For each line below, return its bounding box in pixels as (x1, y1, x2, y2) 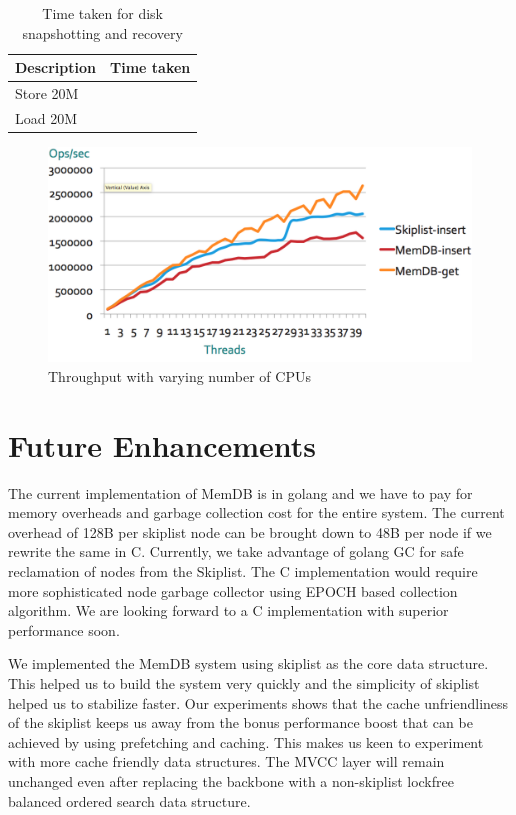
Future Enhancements (8, 424, 317, 465)
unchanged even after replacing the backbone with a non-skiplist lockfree (8, 770, 454, 791)
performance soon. (8, 619, 120, 640)
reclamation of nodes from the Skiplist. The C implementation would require (8, 560, 478, 581)
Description (15, 57, 97, 78)
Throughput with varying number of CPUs (48, 365, 311, 386)
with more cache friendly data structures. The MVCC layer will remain (8, 751, 445, 772)
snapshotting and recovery (22, 22, 183, 43)
